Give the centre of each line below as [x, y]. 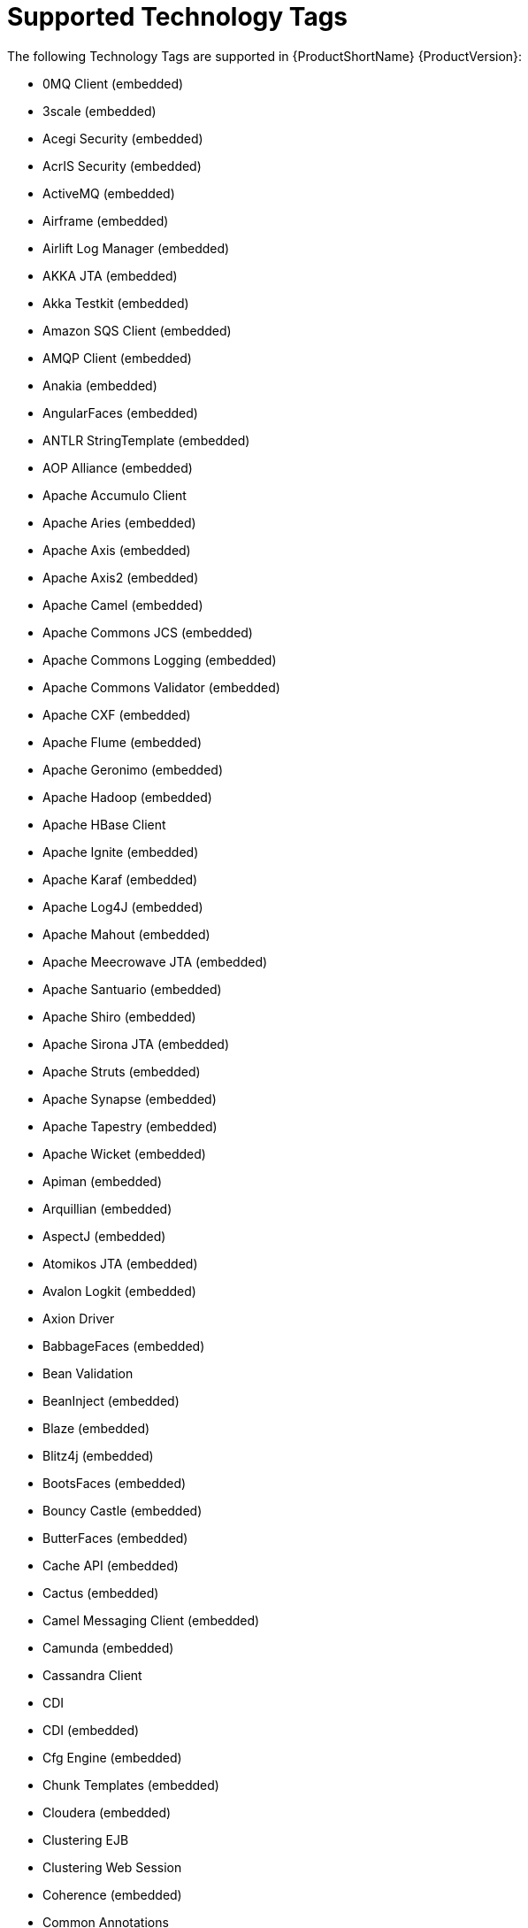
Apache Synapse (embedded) [130, 1099]
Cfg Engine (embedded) [112, 1757]
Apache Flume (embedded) [122, 742]
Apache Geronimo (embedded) [133, 769]
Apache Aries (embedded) [119, 522]
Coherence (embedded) [112, 1894]
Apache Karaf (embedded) [120, 879]
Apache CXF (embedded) [117, 714]
